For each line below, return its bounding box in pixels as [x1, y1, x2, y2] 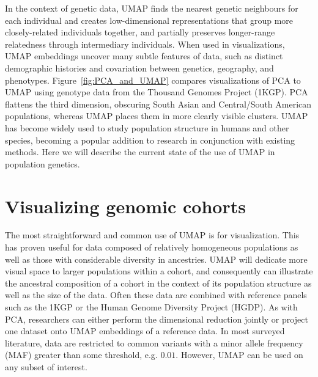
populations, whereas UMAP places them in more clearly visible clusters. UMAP [5, 109, 308, 122]
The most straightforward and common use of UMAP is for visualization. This [5, 229, 300, 241]
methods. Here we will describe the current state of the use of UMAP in [5, 145, 275, 158]
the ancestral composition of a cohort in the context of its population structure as [5, 276, 312, 289]
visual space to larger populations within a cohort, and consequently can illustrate [5, 265, 313, 277]
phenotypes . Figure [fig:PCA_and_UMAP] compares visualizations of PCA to [5, 73, 301, 86]
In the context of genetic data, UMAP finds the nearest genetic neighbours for [5, 2, 298, 14]
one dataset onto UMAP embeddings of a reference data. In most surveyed [5, 324, 285, 337]
